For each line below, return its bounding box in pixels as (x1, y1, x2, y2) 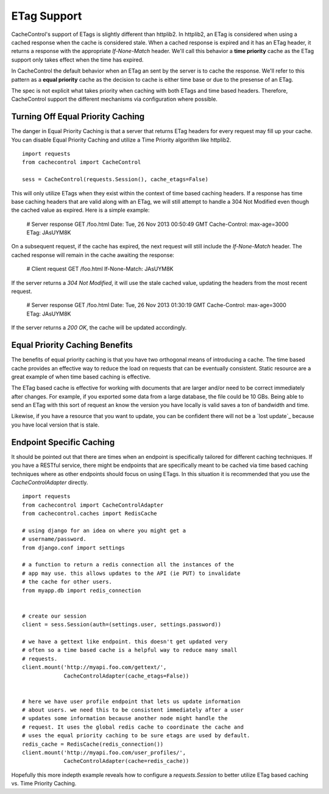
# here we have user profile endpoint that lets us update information (22, 698, 241, 705)
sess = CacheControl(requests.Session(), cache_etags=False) (22, 176, 208, 183)
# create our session (22, 612, 87, 619)
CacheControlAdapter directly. (11, 478, 88, 486)
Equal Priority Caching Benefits (11, 340, 133, 350)
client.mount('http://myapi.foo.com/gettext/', (22, 664, 167, 671)
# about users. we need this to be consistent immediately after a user (22, 707, 244, 713)
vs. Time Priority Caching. (11, 780, 77, 787)
